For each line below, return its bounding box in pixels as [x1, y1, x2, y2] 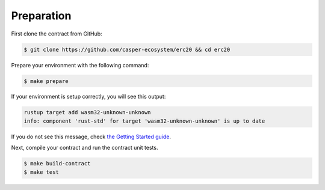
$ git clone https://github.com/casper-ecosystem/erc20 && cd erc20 [23, 46, 231, 53]
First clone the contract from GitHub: [11, 30, 102, 37]
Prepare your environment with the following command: [11, 61, 149, 69]
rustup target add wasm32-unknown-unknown [23, 109, 151, 116]
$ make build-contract [23, 160, 91, 167]
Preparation [11, 9, 72, 22]
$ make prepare [23, 78, 69, 84]
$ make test [23, 168, 60, 176]
